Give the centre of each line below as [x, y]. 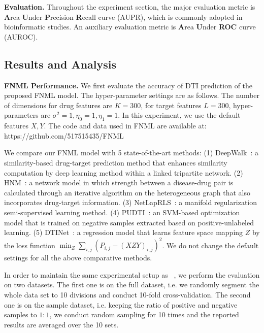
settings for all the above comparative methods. [78, 258]
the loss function [30, 245]
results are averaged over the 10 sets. [61, 324]
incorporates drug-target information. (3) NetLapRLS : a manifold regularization [131, 202]
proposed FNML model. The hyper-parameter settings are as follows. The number [132, 95]
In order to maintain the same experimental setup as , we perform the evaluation [132, 274]
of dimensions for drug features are [58, 105]
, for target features [171, 105]
